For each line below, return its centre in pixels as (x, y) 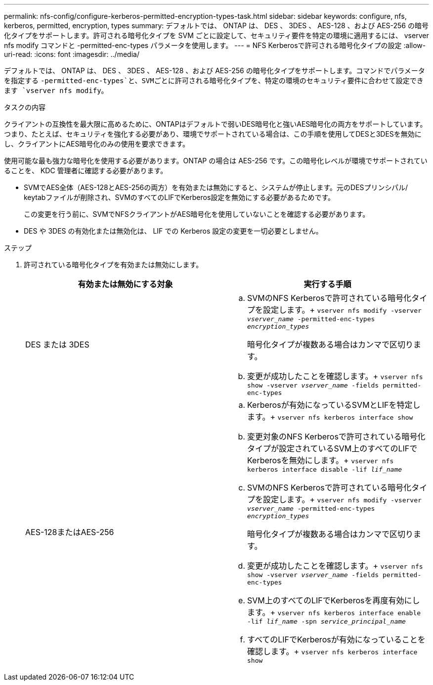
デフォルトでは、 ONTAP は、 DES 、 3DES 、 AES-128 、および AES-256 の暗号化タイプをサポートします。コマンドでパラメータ (215, 71)
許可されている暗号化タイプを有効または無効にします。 (113, 265)
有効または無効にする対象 (125, 284)
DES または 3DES (57, 344)
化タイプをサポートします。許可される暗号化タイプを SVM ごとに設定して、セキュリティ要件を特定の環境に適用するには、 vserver (216, 35)
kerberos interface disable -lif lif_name (325, 469)
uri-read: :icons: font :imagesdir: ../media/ (72, 54)
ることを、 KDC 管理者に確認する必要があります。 (86, 171)
